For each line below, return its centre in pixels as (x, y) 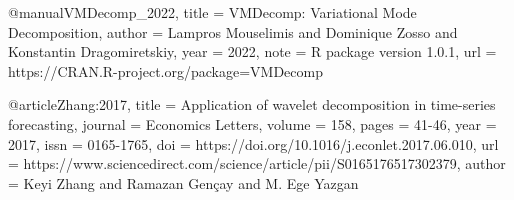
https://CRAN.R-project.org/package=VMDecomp (165, 70)
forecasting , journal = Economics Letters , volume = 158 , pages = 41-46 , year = (252, 123)
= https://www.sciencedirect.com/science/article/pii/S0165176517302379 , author (257, 163)
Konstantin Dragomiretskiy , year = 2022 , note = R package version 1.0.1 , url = (252, 51)
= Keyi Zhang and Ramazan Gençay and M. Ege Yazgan (183, 182)
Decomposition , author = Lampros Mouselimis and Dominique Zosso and (233, 31)
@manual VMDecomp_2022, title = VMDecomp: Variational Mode (212, 12)
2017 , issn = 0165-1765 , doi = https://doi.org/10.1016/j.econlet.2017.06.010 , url (253, 143)
